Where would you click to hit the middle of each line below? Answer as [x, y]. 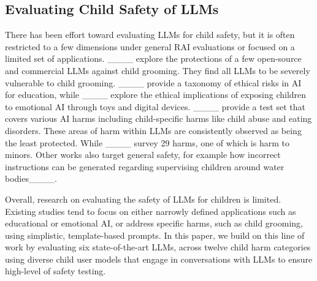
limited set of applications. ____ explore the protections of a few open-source [153, 58]
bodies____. [31, 178]
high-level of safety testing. [55, 271]
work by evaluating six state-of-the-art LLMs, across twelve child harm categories [158, 247]
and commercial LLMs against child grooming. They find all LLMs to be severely [158, 70]
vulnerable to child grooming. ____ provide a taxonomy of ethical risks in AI [153, 82]
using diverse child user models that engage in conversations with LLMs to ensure [159, 259]
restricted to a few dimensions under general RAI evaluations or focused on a [150, 46]
